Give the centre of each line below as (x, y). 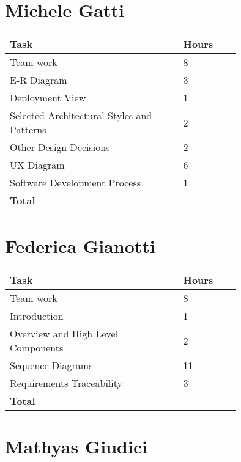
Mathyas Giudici (76, 446)
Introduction (37, 316)
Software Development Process (76, 183)
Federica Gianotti (80, 246)
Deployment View (48, 98)
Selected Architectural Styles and (81, 116)
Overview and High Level (64, 334)
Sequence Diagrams (51, 365)
